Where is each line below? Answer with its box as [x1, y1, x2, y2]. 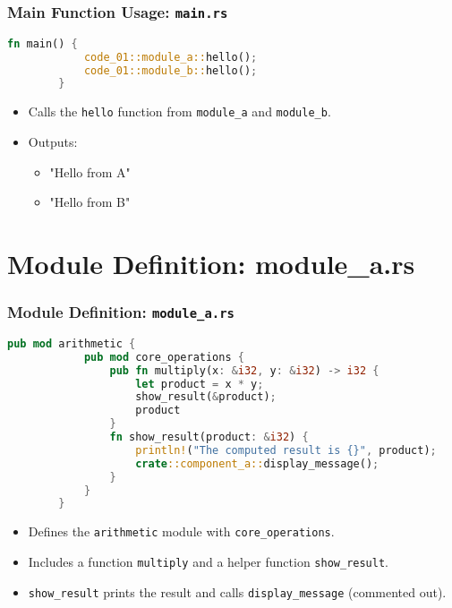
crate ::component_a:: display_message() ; [135, 457, 380, 470]
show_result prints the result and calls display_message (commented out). [28, 582, 447, 601]
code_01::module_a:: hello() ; [83, 50, 258, 64]
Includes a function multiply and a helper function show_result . [28, 552, 388, 570]
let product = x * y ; [135, 377, 264, 390]
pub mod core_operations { [83, 350, 244, 364]
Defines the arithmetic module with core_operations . [28, 522, 335, 541]
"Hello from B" [49, 193, 131, 211]
